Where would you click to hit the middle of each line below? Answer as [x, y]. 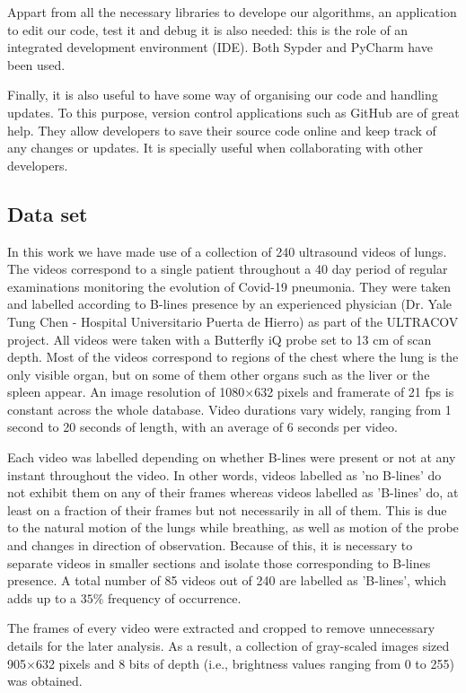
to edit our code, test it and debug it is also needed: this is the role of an [208, 29]
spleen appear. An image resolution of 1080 [126, 392]
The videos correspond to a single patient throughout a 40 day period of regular [228, 269]
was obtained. [45, 681]
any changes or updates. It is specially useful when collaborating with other [215, 148]
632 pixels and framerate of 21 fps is [354, 392]
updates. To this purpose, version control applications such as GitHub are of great [233, 112]
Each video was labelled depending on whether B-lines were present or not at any [232, 457]
